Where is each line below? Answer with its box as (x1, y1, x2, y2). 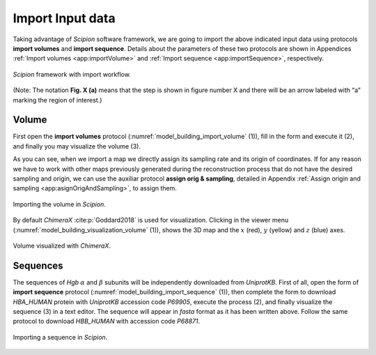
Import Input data (13, 10, 116, 26)
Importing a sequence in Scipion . (13, 333, 108, 341)
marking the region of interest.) (13, 96, 102, 104)
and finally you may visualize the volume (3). (13, 142, 141, 150)
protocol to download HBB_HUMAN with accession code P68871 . (13, 317, 201, 326)
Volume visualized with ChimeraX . (13, 241, 111, 250)
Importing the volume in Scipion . (13, 199, 106, 209)
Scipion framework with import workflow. (13, 70, 132, 78)
